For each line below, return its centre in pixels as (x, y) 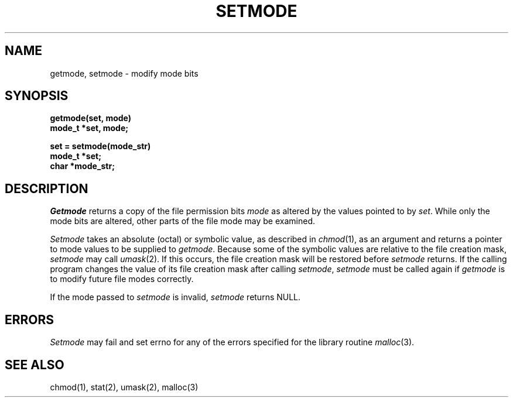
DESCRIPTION (47, 188)
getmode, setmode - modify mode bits (124, 73)
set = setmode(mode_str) (100, 146)
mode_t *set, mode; (89, 128)
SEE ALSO (35, 365)
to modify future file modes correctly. (122, 279)
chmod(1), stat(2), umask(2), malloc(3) (124, 387)
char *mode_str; (82, 166)
